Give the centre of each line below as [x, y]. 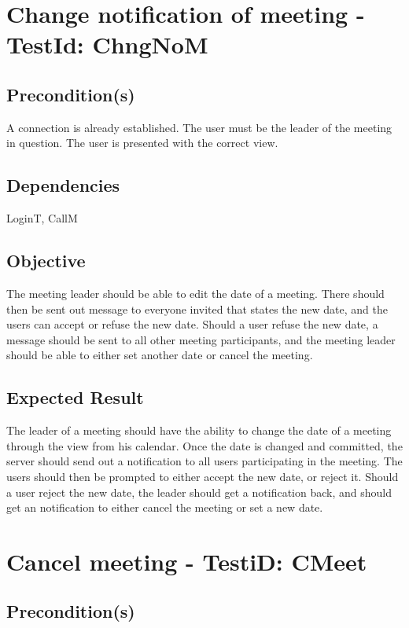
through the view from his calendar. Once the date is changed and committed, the [204, 445]
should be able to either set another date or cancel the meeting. [160, 355]
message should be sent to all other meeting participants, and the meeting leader [201, 339]
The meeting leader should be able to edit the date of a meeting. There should [195, 293]
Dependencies [63, 185]
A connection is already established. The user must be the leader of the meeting [199, 127]
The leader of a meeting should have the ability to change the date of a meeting [199, 430]
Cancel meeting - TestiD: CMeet [187, 561]
